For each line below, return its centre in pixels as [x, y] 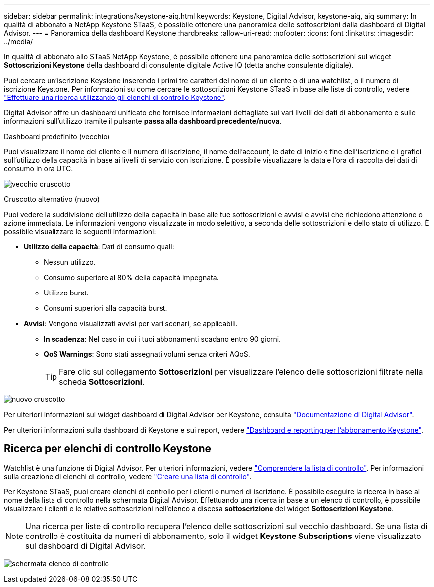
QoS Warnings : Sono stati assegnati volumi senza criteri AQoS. [147, 354]
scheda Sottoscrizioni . [102, 382]
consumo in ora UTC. [39, 169]
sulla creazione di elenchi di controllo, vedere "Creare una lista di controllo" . [128, 476]
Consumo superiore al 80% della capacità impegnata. [131, 277]
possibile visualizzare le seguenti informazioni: [80, 231]
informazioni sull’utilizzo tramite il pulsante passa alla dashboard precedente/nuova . [143, 121]
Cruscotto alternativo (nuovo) [52, 199]
